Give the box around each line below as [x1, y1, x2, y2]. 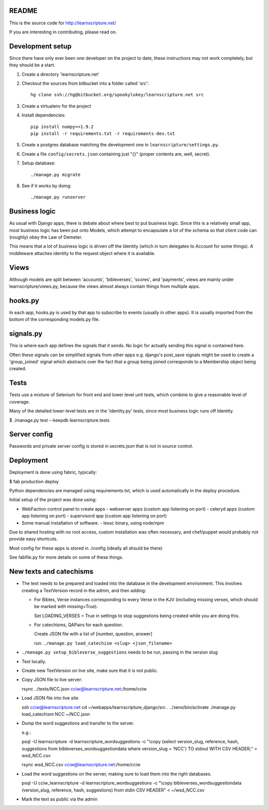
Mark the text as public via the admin [21, 796, 98, 802]
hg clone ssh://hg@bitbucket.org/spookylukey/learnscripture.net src [30, 92, 204, 98]
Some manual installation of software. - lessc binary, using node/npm [21, 520, 164, 526]
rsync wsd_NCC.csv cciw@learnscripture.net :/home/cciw [21, 762, 140, 768]
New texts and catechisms [9, 567, 94, 576]
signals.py [9, 329, 42, 338]
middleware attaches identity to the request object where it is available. [9, 250, 155, 256]
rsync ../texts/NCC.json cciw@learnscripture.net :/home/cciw [21, 685, 147, 692]
